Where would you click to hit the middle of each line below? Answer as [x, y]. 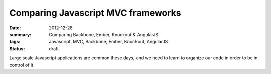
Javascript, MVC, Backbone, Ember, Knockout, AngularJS [108, 42]
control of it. [22, 65]
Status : [17, 49]
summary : [20, 34]
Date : [15, 28]
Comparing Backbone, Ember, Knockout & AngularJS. [104, 34]
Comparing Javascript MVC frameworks [95, 13]
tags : [15, 42]
